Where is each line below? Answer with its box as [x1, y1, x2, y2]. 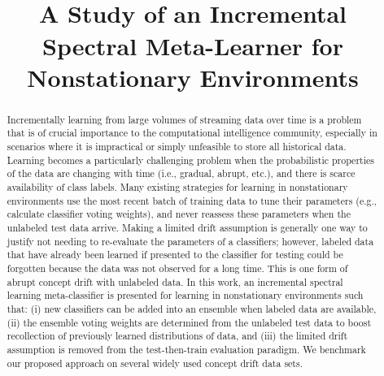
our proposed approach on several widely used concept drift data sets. [7, 356, 303, 370]
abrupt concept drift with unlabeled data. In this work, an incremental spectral [7, 274, 343, 288]
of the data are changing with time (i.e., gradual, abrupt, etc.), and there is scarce [7, 166, 356, 180]
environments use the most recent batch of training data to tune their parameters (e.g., [7, 193, 377, 207]
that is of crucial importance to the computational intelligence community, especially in [7, 126, 377, 140]
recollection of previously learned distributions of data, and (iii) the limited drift [7, 329, 348, 343]
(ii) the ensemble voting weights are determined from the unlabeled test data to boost [7, 315, 372, 329]
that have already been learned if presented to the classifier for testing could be [7, 248, 343, 261]
